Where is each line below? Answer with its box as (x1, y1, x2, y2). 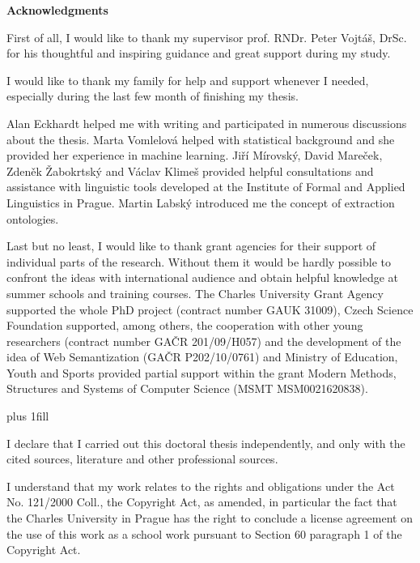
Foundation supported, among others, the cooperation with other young (6, 317, 363, 334)
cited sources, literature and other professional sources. (6, 450, 278, 467)
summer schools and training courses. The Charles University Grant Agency (6, 284, 384, 301)
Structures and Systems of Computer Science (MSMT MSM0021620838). (6, 380, 368, 397)
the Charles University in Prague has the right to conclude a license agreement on (6, 510, 413, 527)
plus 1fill (6, 407, 49, 424)
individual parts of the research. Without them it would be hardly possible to (6, 253, 391, 270)
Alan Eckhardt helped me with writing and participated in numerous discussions (6, 114, 407, 131)
